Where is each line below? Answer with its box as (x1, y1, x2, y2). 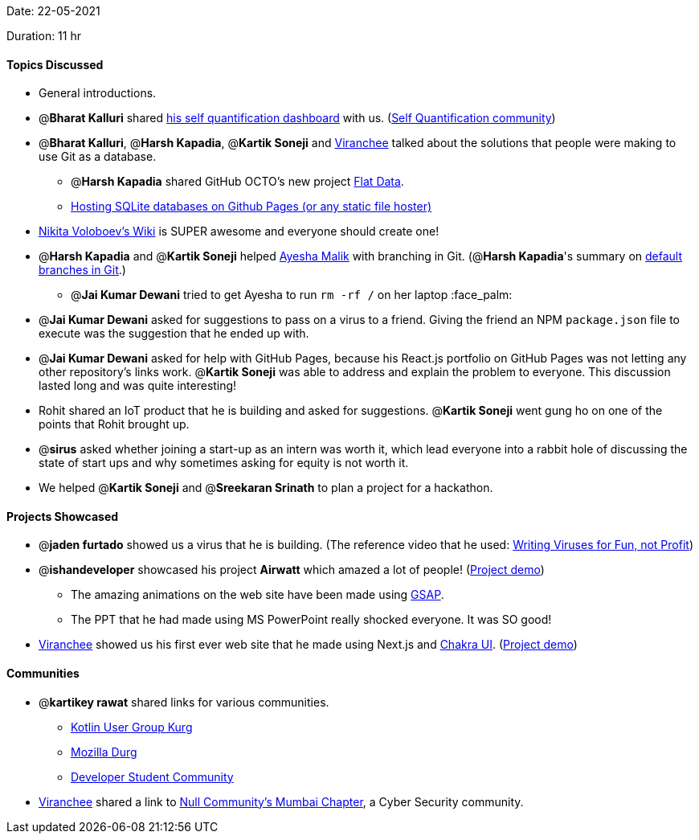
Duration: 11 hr (6, 29, 81, 43)
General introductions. (39, 86, 157, 100)
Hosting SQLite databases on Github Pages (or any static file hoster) (71, 199, 432, 214)
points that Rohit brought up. (39, 417, 190, 432)
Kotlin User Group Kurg (71, 719, 193, 734)
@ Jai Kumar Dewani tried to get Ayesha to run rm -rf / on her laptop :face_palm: (71, 288, 513, 302)
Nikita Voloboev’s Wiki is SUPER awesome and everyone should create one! (39, 224, 439, 239)
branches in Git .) (39, 263, 126, 277)
